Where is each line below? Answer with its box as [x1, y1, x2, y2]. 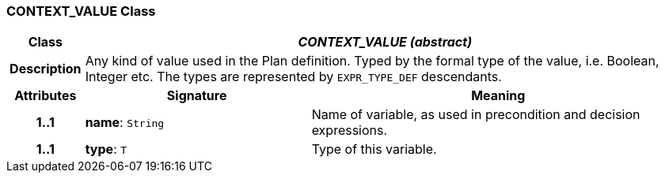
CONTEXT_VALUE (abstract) [298, 34, 473, 50]
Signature [166, 88, 227, 104]
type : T [85, 141, 127, 158]
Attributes [14, 88, 77, 104]
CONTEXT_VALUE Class [6, 3, 156, 19]
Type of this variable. [311, 141, 437, 158]
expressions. [311, 122, 388, 139]
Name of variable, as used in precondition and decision [311, 106, 640, 123]
